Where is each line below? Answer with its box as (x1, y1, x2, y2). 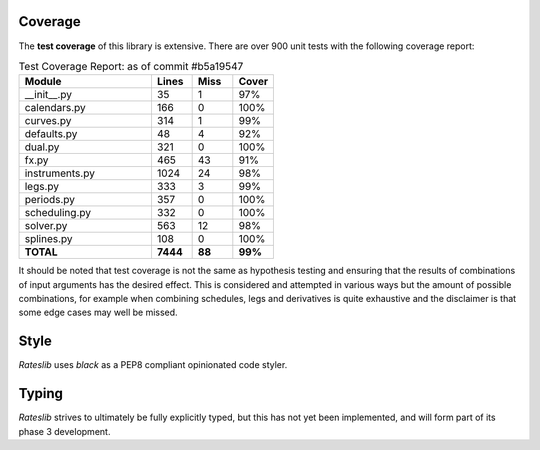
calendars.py (24, 101, 87, 115)
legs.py (24, 180, 60, 194)
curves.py (24, 114, 72, 128)
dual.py (24, 140, 60, 154)
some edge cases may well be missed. (18, 306, 179, 319)
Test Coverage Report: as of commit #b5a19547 (18, 60, 244, 74)
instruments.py (24, 166, 95, 180)
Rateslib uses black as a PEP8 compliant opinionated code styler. (18, 359, 288, 371)
